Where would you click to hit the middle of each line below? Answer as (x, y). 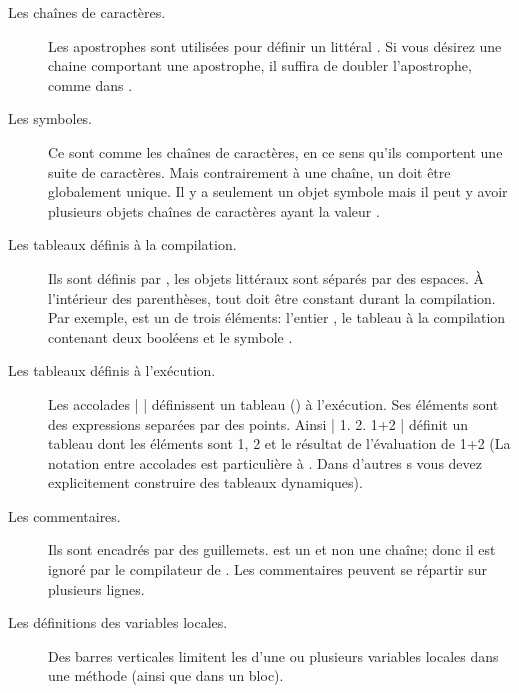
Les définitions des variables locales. (118, 622)
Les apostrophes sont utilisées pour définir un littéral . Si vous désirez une (275, 45)
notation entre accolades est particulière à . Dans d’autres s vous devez (265, 462)
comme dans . (90, 84)
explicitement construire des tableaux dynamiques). (205, 482)
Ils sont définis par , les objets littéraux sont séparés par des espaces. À (266, 277)
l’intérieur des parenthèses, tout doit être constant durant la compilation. (272, 297)
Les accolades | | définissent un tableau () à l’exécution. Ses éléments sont (273, 403)
